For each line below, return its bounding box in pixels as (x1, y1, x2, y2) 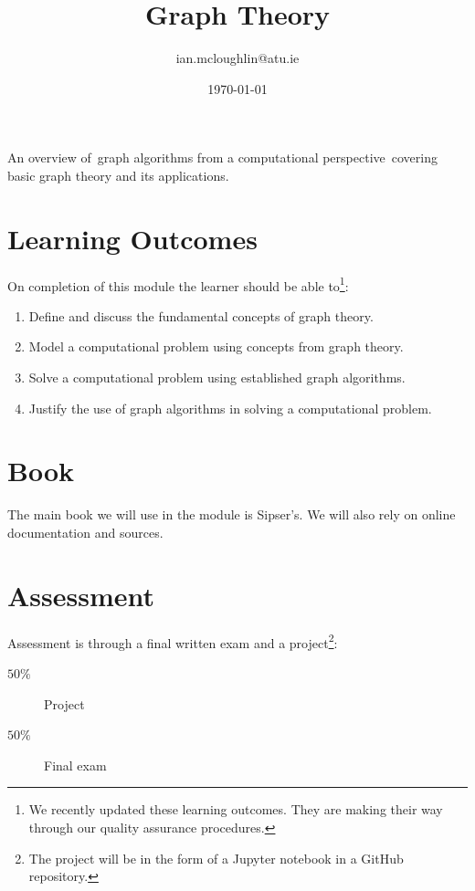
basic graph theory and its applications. (7, 165, 229, 184)
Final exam (44, 755, 107, 774)
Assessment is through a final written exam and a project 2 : (7, 630, 338, 652)
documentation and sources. (7, 522, 164, 541)
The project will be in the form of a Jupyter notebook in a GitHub (28, 848, 404, 867)
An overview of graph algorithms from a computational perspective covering (7, 148, 438, 167)
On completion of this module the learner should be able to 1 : (7, 273, 349, 295)
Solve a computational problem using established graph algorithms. (28, 368, 406, 387)
